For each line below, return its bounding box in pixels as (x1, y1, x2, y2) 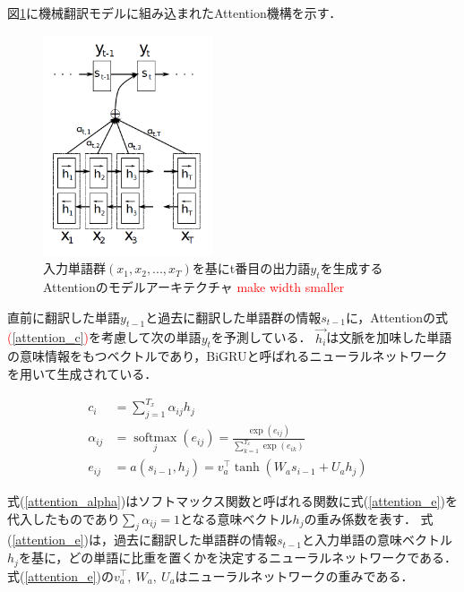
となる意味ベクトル (180, 509, 293, 528)
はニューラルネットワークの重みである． (175, 566, 414, 585)
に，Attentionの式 (346, 307, 449, 326)
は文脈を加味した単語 (326, 328, 452, 347)
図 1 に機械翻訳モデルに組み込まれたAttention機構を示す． (7, 4, 342, 21)
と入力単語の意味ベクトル (301, 530, 452, 549)
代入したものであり (7, 509, 120, 528)
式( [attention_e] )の (7, 566, 115, 585)
